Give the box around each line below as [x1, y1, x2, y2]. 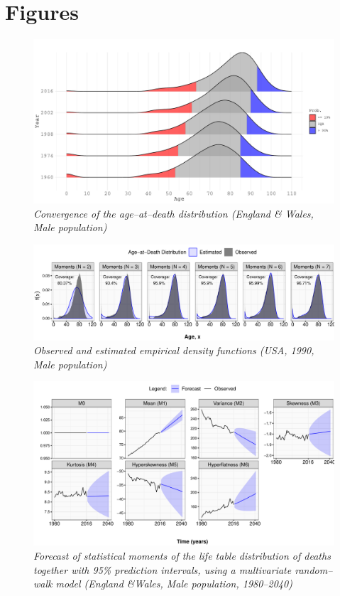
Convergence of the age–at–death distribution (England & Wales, [33, 206, 314, 220]
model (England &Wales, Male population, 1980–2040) [55, 576, 292, 591]
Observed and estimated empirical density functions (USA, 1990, [33, 343, 314, 358]
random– [295, 562, 333, 577]
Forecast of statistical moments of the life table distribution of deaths [33, 548, 331, 563]
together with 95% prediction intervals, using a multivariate [33, 562, 292, 577]
